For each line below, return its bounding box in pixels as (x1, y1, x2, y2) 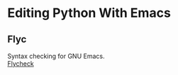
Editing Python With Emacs (7, 5, 172, 21)
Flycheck (7, 59, 34, 68)
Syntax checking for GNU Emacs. (7, 52, 105, 60)
